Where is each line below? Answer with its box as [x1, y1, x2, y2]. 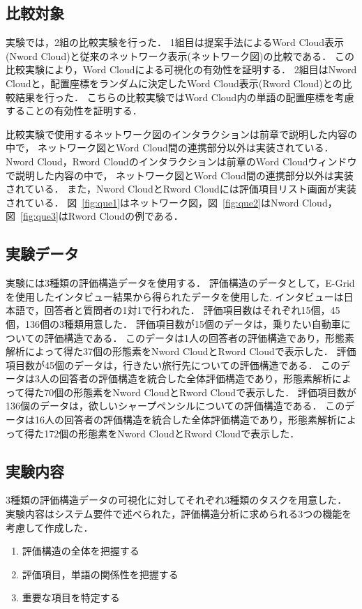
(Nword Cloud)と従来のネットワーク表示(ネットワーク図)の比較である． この [6, 48, 355, 63]
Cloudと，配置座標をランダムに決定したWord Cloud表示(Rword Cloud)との [6, 75, 342, 90]
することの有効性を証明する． [6, 103, 142, 118]
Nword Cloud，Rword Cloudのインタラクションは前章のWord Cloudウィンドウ [6, 153, 357, 168]
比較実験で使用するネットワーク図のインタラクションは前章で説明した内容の [6, 126, 357, 141]
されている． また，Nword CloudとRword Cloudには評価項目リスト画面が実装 [6, 181, 356, 196]
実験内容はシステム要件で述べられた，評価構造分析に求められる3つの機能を [6, 506, 352, 521]
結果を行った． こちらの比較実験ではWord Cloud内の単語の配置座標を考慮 [15, 89, 354, 104]
